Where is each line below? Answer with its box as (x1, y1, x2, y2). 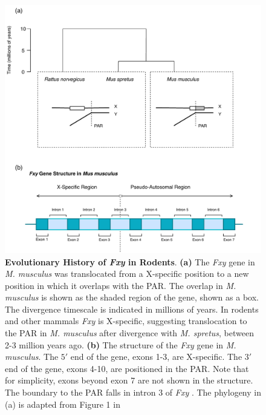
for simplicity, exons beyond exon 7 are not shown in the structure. (5, 374, 253, 387)
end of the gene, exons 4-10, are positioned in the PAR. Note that (5, 362, 249, 374)
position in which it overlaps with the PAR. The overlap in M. (5, 279, 236, 291)
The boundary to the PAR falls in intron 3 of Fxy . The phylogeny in (5, 386, 261, 399)
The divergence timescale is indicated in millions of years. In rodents (5, 302, 259, 315)
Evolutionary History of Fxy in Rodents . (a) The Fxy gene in (5, 255, 255, 268)
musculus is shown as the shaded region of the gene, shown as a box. (5, 291, 259, 304)
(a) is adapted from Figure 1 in (5, 397, 120, 410)
